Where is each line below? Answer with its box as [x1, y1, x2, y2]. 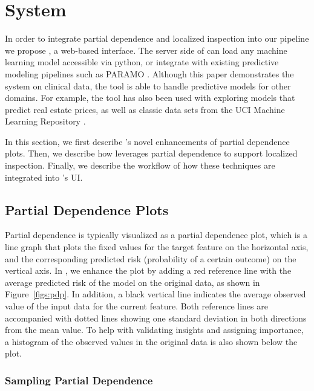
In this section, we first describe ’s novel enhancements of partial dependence [5, 135, 290, 147]
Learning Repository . [5, 115, 86, 128]
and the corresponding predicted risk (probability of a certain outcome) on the [5, 252, 296, 265]
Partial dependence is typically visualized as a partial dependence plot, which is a [5, 228, 307, 241]
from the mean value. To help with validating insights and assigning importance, [5, 323, 304, 336]
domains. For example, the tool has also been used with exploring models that [5, 91, 295, 104]
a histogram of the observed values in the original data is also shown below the [5, 335, 298, 347]
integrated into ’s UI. [5, 170, 83, 183]
